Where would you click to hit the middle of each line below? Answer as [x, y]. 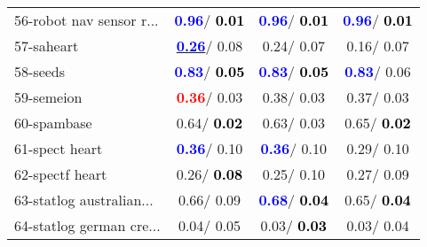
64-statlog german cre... [87, 225]
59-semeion [48, 97]
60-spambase [53, 123]
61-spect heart [59, 148]
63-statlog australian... [84, 200]
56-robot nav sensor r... [87, 20]
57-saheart [47, 46]
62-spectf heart [61, 174]
